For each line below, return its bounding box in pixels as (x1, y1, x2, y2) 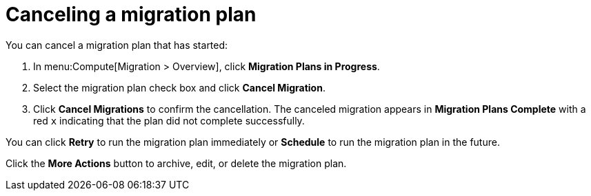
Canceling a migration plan (6, 3, 257, 26)
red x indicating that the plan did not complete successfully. (33, 114, 305, 127)
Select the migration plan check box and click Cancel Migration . (33, 81, 325, 94)
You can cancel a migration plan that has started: (6, 39, 228, 51)
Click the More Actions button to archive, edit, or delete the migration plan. (6, 157, 347, 169)
